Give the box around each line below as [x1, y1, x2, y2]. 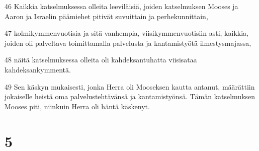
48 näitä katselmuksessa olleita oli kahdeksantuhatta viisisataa [5, 54, 197, 65]
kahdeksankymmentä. [5, 64, 71, 74]
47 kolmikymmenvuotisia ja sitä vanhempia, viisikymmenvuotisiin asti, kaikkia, [5, 28, 248, 38]
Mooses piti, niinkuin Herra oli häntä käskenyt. [5, 101, 150, 111]
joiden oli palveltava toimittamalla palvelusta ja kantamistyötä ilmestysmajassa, [5, 37, 251, 48]
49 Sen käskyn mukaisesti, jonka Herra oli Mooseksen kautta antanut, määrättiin [5, 81, 255, 92]
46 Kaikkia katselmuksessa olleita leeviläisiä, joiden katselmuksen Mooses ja [5, 1, 238, 11]
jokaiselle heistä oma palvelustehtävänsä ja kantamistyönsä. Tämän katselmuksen [5, 91, 255, 102]
